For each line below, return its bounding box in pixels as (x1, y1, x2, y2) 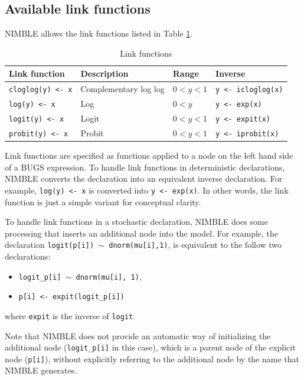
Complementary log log (80, 83, 165, 95)
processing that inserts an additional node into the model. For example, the (5, 227, 279, 239)
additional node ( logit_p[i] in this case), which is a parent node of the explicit (5, 341, 296, 353)
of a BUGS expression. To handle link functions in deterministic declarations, (5, 160, 285, 173)
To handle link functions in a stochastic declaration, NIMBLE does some (5, 215, 268, 228)
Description (80, 67, 129, 80)
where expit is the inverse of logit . (5, 309, 136, 322)
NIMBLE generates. (5, 364, 77, 376)
